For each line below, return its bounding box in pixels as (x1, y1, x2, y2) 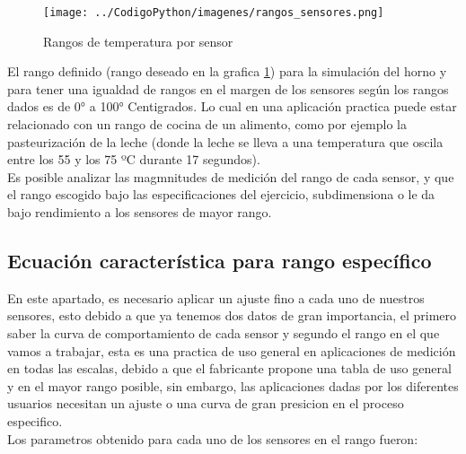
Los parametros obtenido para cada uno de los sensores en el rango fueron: (7, 429, 418, 448)
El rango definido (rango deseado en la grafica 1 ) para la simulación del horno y (7, 62, 447, 81)
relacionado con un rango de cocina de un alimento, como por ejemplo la (7, 115, 408, 134)
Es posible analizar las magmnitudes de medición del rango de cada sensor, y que (7, 167, 454, 186)
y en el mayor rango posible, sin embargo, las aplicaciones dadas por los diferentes (7, 376, 459, 395)
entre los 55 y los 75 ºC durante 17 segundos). (7, 150, 260, 169)
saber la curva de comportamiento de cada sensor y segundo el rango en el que (7, 323, 440, 342)
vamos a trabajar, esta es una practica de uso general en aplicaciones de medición (7, 341, 456, 360)
